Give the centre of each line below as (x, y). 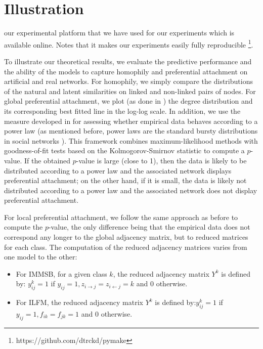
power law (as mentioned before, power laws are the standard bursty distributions (131, 131)
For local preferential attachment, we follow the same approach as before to (121, 217)
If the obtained (48, 160)
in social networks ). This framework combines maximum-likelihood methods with (131, 140)
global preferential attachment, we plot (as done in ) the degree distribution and (128, 101)
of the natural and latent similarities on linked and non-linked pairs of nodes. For (130, 91)
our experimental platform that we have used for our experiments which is (119, 33)
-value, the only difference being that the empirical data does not (149, 227)
